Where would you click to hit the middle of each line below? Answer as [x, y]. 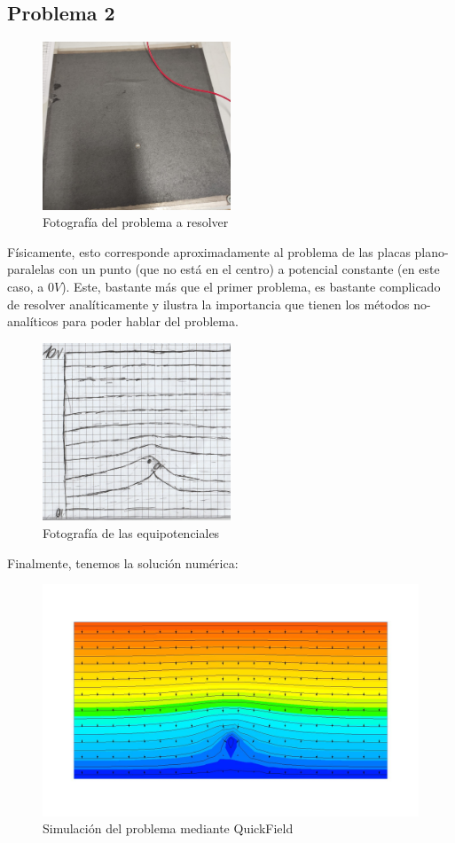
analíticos [33, 321]
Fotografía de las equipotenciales [131, 532]
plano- [431, 251]
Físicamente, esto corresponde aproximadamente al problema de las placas [209, 251]
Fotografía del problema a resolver [136, 222]
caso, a [26, 286]
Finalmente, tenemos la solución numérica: [123, 562]
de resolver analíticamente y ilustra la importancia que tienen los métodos [208, 304]
